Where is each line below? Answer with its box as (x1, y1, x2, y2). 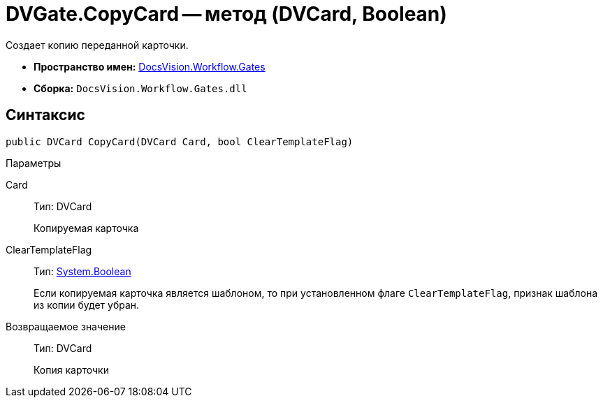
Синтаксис (6, 106, 85, 124)
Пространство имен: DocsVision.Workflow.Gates (34, 60, 266, 73)
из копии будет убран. (34, 298, 140, 311)
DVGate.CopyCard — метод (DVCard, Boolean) (6, 2, 447, 26)
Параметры (6, 156, 61, 169)
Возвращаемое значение (6, 320, 126, 332)
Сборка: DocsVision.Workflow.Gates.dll (34, 82, 247, 94)
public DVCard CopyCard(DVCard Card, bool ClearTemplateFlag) (6, 135, 354, 147)
